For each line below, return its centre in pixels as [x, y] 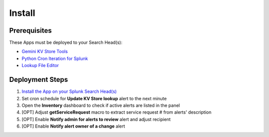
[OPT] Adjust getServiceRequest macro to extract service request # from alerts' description [117, 112]
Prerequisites [30, 31]
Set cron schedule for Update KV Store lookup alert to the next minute [94, 98]
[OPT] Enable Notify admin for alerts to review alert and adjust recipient [96, 119]
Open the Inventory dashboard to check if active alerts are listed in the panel [101, 105]
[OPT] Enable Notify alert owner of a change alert [73, 126]
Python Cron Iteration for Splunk [55, 58]
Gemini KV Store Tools [45, 52]
